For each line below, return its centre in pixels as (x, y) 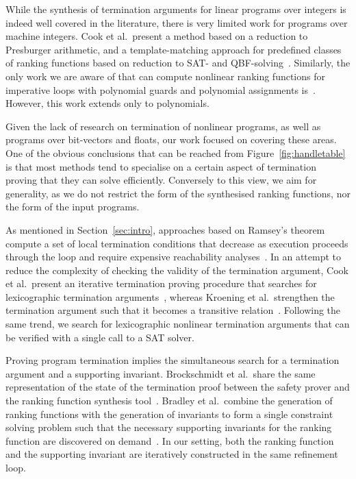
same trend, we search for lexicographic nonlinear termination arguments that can (178, 324)
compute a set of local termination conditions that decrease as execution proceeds (177, 243)
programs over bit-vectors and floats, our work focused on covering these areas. (171, 139)
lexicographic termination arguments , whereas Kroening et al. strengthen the (170, 296)
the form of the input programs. (73, 207)
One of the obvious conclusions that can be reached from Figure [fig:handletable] (176, 152)
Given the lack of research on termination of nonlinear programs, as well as (163, 126)
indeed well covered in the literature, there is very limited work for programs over (177, 22)
